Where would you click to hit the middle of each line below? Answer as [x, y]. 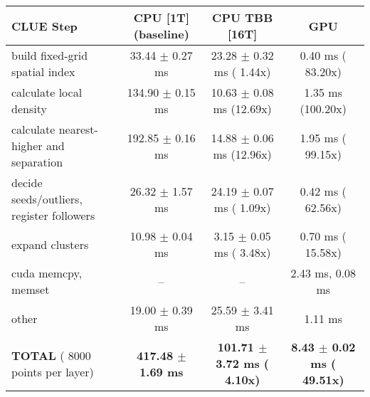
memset [31, 289]
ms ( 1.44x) [242, 72]
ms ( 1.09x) [242, 207]
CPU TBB [243, 17]
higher [27, 145]
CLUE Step [44, 26]
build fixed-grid [50, 55]
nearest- [78, 129]
